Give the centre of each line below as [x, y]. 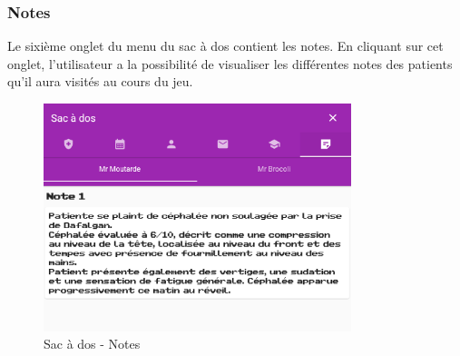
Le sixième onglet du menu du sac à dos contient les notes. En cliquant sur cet [225, 46]
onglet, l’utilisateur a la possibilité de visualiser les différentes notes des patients [230, 63]
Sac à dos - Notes [92, 344]
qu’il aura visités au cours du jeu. [100, 81]
